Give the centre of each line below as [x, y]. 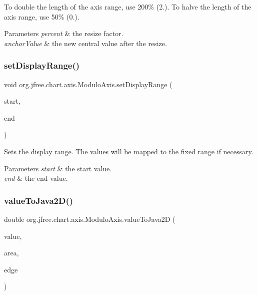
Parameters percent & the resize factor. [64, 33]
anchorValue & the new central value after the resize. [85, 43]
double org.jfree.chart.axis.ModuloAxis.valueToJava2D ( [90, 219]
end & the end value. [36, 178]
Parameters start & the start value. [58, 168]
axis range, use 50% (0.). [42, 16]
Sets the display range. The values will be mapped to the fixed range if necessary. [129, 151]
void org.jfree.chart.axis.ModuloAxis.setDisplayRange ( [88, 84]
